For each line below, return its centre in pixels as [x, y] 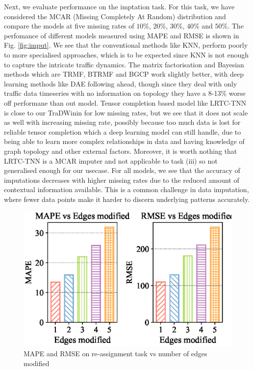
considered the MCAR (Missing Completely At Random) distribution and [115, 16]
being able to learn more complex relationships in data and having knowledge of [124, 141]
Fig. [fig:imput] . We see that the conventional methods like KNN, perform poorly [126, 45]
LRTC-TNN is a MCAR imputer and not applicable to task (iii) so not [111, 160]
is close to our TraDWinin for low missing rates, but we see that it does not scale [126, 112]
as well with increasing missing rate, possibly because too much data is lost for [122, 122]
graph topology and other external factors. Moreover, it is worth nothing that [121, 151]
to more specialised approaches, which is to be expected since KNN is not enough [126, 54]
